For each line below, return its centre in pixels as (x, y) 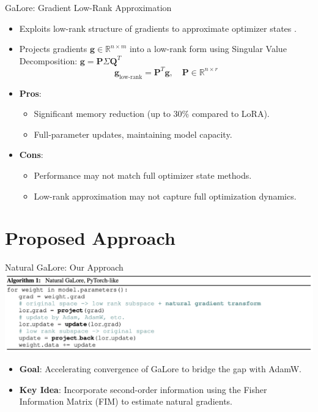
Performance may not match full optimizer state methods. (143, 175)
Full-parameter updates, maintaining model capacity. (133, 134)
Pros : (30, 93)
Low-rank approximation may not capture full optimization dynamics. (165, 196)
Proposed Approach (90, 238)
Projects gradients (53, 49)
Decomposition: (48, 60)
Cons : (31, 155)
